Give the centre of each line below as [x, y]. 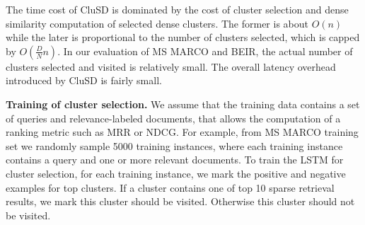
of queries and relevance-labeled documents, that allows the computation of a [173, 118]
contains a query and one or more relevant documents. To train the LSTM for [175, 160]
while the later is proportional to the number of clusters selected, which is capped [183, 37]
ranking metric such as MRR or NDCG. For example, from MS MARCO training [182, 132]
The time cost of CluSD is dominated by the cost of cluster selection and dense [177, 9]
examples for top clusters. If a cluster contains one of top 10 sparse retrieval [170, 187]
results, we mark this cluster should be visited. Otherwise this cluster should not [180, 201]
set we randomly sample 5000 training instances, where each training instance [174, 145]
